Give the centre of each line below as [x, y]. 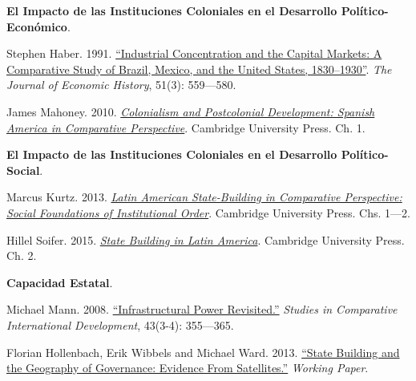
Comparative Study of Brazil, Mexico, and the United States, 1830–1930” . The [199, 69]
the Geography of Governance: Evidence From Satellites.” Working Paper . [188, 368]
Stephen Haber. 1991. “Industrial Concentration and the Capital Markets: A [194, 53]
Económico [37, 26]
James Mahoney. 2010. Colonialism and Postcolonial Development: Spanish [191, 111]
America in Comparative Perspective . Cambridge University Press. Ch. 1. [186, 127]
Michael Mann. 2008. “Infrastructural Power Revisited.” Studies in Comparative [202, 309]
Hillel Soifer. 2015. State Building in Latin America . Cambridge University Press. [206, 239]
